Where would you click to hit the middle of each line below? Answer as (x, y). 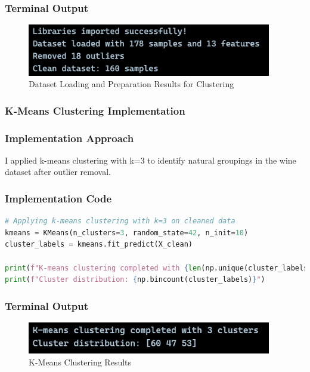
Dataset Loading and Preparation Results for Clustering (131, 84)
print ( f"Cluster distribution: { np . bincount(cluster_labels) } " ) (135, 280)
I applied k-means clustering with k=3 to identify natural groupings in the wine (151, 160)
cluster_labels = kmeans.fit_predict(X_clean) (99, 245)
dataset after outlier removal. (58, 172)
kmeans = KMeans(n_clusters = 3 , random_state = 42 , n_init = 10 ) (127, 233)
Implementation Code (58, 198)
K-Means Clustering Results (80, 362)
